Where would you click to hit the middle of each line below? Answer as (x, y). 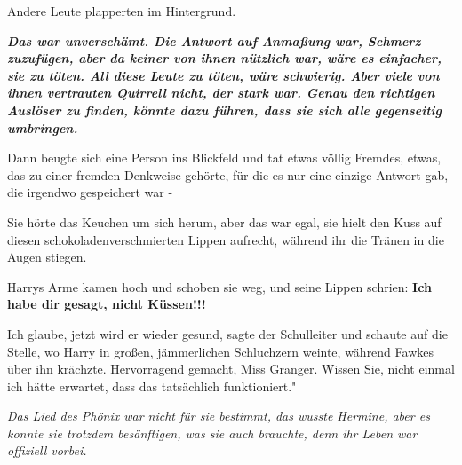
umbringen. (43, 127)
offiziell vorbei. (47, 450)
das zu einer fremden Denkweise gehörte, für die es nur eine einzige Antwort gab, (228, 174)
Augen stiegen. (47, 257)
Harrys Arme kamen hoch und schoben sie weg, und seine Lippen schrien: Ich (219, 286)
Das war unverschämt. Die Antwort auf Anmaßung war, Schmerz (214, 40)
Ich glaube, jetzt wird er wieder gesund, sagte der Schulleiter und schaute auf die (227, 333)
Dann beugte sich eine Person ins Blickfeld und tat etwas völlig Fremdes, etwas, (224, 158)
